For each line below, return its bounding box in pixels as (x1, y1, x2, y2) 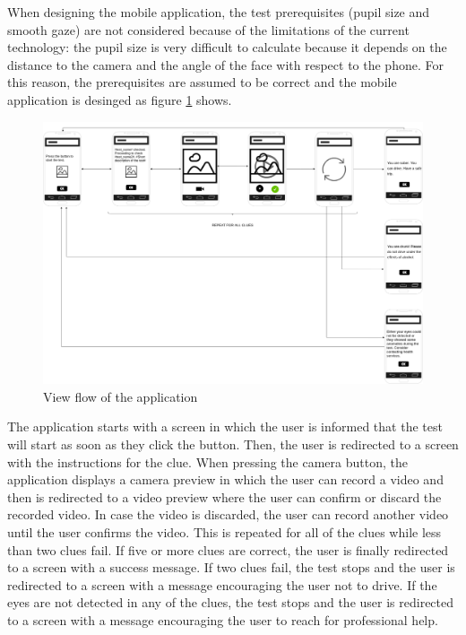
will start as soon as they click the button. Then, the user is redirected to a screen (7, 435, 459, 454)
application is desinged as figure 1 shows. (7, 90, 232, 109)
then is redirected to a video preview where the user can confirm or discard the (7, 487, 442, 506)
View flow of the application (43, 387, 198, 405)
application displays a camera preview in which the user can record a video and (7, 470, 444, 489)
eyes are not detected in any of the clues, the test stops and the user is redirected (7, 593, 454, 612)
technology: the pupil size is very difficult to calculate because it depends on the (7, 38, 447, 57)
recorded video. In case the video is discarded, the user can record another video (7, 505, 449, 524)
